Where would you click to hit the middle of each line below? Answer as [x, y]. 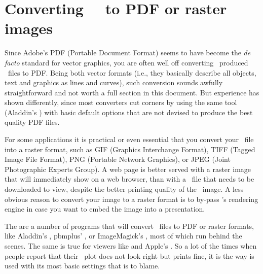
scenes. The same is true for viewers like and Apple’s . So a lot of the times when [131, 246]
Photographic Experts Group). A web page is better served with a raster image [128, 169]
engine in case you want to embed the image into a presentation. [105, 209]
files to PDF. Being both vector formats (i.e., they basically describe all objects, [132, 72]
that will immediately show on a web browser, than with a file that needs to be [129, 179]
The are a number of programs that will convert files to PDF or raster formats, [129, 226]
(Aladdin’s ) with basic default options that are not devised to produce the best [129, 112]
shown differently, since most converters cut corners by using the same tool [121, 102]
